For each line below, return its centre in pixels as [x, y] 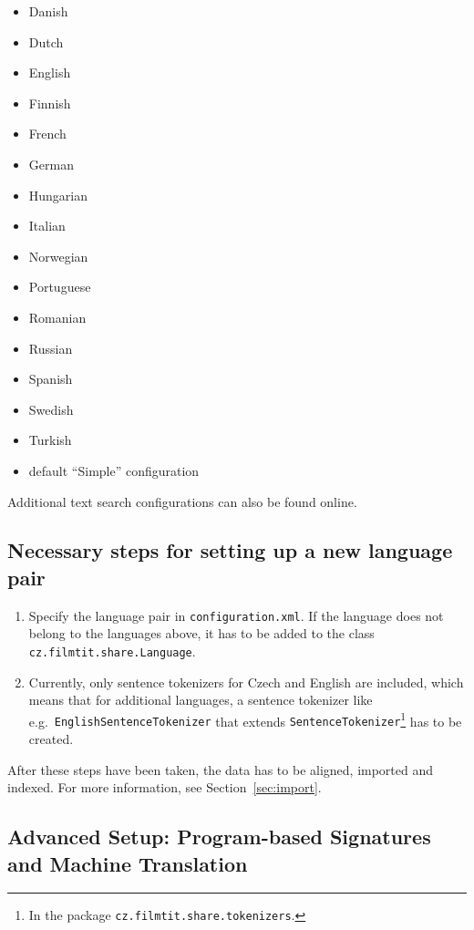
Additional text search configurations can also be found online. [182, 501]
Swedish [51, 409]
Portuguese [60, 287]
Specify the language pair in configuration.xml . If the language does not [236, 615]
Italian [47, 226]
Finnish [50, 103]
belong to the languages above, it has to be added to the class [201, 633]
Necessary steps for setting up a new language [230, 550]
